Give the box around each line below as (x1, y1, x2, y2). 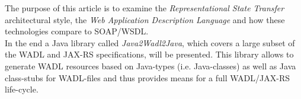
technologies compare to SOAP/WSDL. (5, 25, 149, 37)
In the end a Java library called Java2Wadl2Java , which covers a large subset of (5, 36, 295, 49)
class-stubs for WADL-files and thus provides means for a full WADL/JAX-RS (5, 71, 290, 84)
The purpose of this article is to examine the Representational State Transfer (5, 2, 284, 14)
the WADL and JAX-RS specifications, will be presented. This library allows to (5, 48, 294, 60)
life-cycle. (5, 83, 39, 95)
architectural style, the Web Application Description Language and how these (5, 13, 285, 25)
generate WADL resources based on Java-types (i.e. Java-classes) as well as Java (5, 59, 296, 72)
